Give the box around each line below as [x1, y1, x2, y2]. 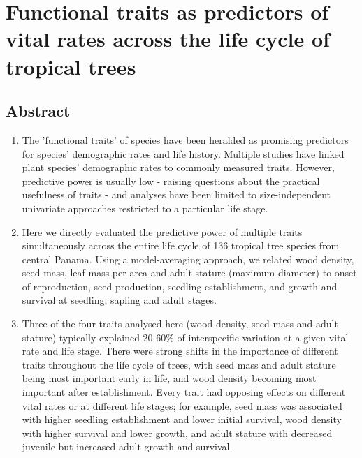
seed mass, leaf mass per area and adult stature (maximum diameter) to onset [22, 265, 357, 280]
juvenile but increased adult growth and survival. [22, 439, 233, 454]
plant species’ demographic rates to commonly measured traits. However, [22, 160, 335, 175]
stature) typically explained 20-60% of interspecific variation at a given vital [22, 330, 349, 344]
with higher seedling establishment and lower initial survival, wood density [22, 412, 342, 427]
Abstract [6, 100, 71, 121]
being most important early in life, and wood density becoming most [22, 371, 317, 385]
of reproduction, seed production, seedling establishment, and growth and [22, 279, 338, 293]
